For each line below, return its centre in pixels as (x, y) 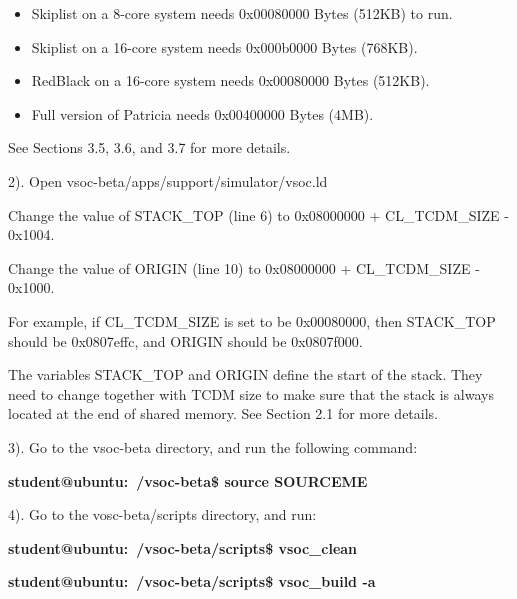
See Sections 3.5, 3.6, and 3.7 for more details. (149, 147)
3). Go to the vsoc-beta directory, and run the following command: (213, 446)
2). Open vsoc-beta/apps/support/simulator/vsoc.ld (168, 180)
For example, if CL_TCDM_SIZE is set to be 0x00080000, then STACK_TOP (252, 320)
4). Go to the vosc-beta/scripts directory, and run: (162, 514)
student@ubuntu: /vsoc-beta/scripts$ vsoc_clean (183, 547)
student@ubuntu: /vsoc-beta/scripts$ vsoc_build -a (192, 581)
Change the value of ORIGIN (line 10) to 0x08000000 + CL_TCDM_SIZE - (244, 267)
